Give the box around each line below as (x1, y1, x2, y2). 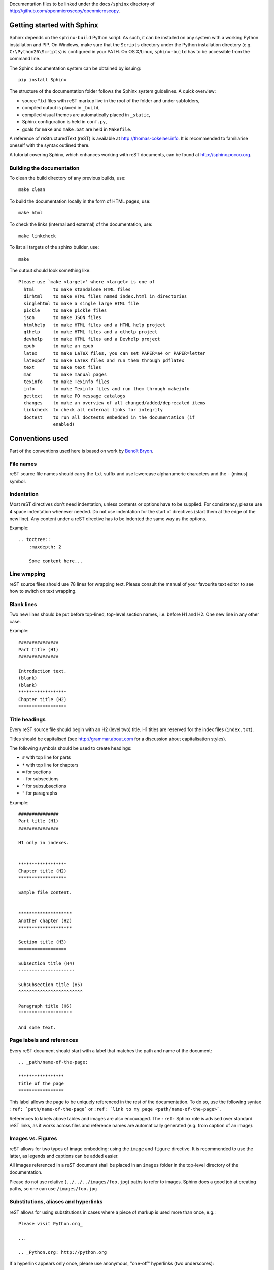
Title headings (9, 716, 46, 723)
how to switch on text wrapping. (9, 588, 77, 594)
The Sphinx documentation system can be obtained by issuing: (9, 65, 142, 71)
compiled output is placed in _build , (22, 105, 100, 111)
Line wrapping (9, 570, 46, 578)
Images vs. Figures (9, 1135, 57, 1142)
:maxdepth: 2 (28, 544, 61, 550)
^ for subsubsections (22, 783, 66, 789)
